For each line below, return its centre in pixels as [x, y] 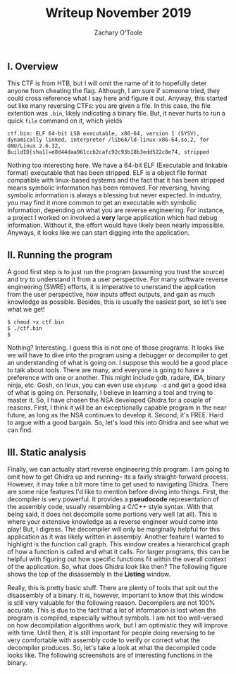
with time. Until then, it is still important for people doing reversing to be [111, 632]
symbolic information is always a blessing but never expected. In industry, [114, 195]
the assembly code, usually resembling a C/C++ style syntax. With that [110, 506]
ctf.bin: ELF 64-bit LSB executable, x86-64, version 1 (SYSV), [104, 134]
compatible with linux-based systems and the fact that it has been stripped [116, 180]
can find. [20, 430]
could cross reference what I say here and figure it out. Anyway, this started [117, 98]
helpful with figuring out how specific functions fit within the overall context [117, 559]
